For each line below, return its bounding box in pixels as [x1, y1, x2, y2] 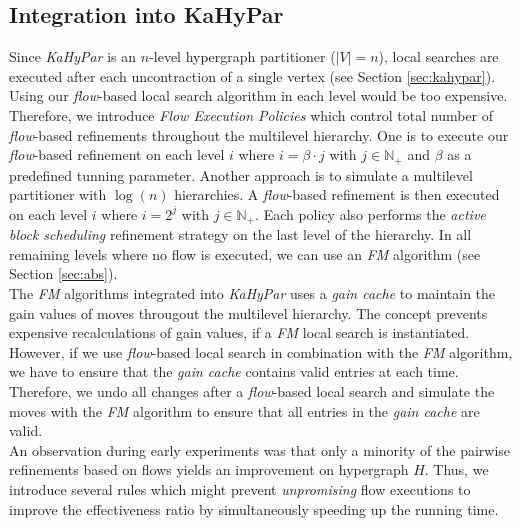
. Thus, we [424, 459, 489, 480]
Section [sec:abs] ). [9, 263, 118, 284]
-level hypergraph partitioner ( [149, 46, 336, 67]
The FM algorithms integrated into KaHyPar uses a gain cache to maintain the [9, 283, 496, 304]
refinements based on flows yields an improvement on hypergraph [9, 459, 409, 480]
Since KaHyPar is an [9, 46, 137, 67]
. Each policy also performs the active [255, 203, 486, 224]
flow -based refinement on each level [9, 144, 225, 165]
